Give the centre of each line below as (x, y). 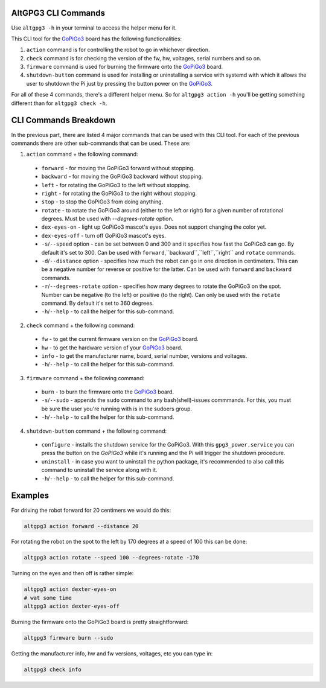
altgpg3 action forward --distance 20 (81, 526)
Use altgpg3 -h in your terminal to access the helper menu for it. (94, 28)
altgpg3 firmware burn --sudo (69, 638)
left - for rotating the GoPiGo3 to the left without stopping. (116, 185)
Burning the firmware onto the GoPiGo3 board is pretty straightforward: (100, 622)
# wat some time (48, 598)
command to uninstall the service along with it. (99, 470)
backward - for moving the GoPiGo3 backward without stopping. (122, 177)
